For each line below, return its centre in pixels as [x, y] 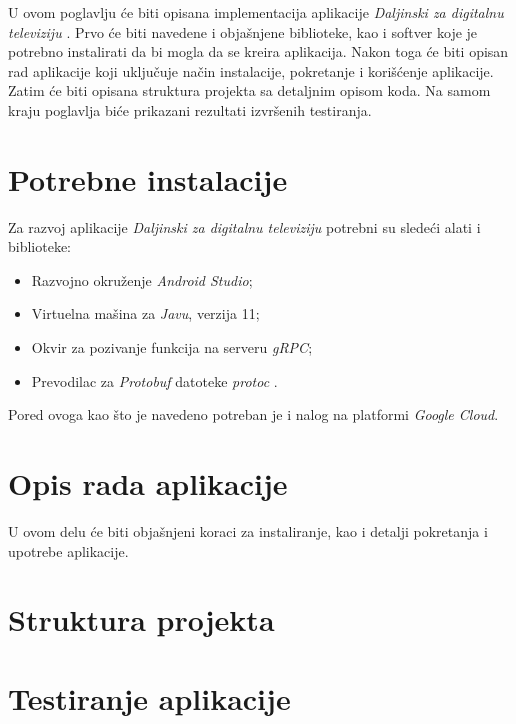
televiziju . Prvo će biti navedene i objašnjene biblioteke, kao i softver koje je [243, 31]
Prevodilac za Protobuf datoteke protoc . [154, 380]
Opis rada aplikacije [148, 483]
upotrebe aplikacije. [68, 550]
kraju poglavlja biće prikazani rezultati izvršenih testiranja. [190, 109]
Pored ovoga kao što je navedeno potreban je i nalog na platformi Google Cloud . [253, 414]
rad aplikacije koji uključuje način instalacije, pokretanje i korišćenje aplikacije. [251, 70]
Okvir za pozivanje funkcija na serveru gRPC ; [172, 347]
